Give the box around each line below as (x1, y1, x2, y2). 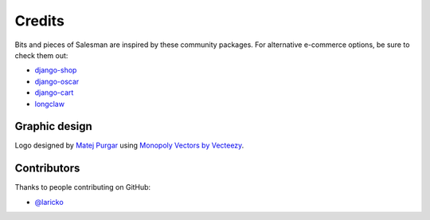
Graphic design (14, 120, 93, 133)
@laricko (34, 197, 64, 206)
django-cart (34, 88, 74, 97)
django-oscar (34, 77, 80, 86)
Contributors (14, 162, 80, 175)
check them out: (14, 50, 68, 60)
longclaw (34, 99, 65, 108)
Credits (14, 12, 65, 29)
